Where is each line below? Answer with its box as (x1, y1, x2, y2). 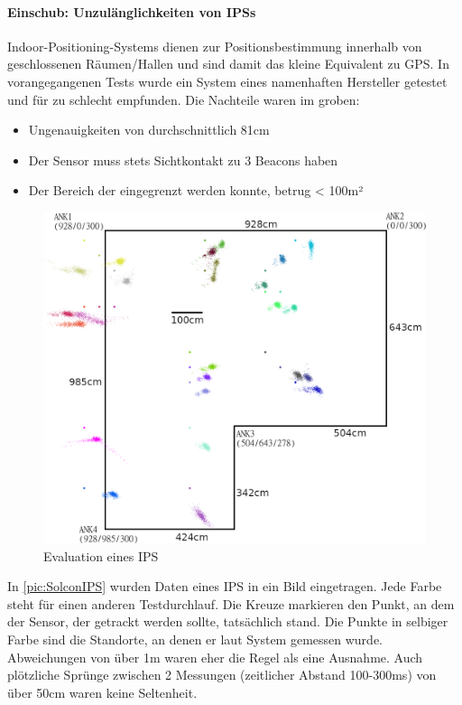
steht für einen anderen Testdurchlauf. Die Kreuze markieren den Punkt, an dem (7, 594, 455, 613)
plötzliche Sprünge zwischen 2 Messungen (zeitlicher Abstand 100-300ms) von (7, 665, 437, 684)
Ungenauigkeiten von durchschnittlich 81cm (28, 120, 270, 139)
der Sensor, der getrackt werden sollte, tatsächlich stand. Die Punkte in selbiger (7, 612, 448, 631)
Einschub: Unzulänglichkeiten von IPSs (7, 2, 256, 21)
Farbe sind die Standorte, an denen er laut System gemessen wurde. (7, 629, 383, 648)
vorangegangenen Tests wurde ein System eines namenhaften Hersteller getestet (7, 71, 448, 90)
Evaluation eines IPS (43, 546, 159, 565)
